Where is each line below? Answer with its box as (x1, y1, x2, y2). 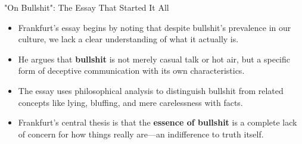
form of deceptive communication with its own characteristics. (18, 64, 245, 77)
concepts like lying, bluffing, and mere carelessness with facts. (18, 96, 243, 108)
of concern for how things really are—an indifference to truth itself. (18, 127, 264, 140)
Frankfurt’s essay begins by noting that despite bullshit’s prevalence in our (18, 21, 291, 33)
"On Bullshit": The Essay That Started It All (4, 1, 169, 13)
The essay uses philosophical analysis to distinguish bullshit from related (18, 84, 284, 96)
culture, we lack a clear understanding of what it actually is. (18, 33, 239, 45)
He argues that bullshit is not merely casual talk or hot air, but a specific (18, 52, 290, 65)
